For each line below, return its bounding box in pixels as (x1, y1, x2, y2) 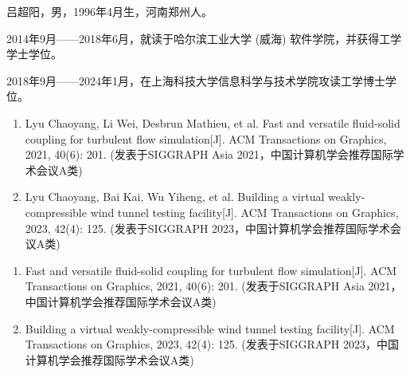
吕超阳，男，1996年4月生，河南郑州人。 (6, 3, 213, 19)
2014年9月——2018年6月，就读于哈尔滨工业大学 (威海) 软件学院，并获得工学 (6, 30, 402, 46)
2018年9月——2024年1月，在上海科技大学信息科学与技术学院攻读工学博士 (6, 72, 385, 89)
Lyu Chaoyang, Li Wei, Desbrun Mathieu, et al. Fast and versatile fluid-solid (25, 114, 400, 131)
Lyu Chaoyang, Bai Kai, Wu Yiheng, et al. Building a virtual (25, 188, 325, 205)
